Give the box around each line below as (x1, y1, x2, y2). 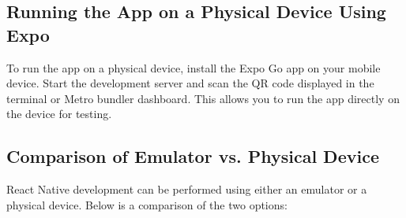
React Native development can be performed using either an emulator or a (6, 181, 367, 198)
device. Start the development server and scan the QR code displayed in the (6, 75, 374, 91)
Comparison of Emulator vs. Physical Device (6, 144, 379, 168)
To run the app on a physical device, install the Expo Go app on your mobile (6, 59, 381, 76)
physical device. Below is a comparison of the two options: (6, 196, 288, 212)
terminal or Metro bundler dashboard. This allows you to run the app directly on (6, 90, 400, 106)
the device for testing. (6, 105, 112, 122)
